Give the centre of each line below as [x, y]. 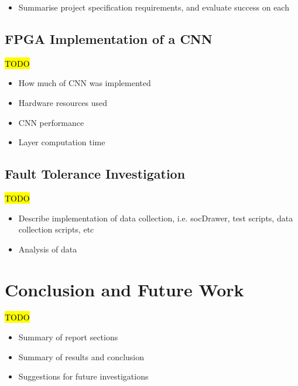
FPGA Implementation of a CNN [109, 38]
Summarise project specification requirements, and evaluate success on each [154, 7]
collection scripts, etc [56, 229]
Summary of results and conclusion [81, 356]
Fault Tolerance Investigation [95, 174]
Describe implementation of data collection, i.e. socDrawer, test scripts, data [156, 218]
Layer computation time [62, 142]
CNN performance [51, 122]
